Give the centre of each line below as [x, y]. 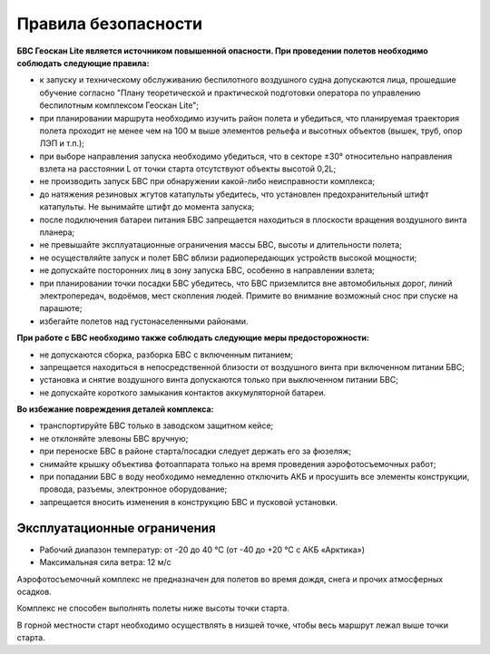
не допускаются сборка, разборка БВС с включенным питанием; [167, 355]
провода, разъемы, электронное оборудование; [133, 489]
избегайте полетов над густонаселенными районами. [144, 321]
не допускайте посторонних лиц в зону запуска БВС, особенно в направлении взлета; [207, 270]
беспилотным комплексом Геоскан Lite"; [119, 105]
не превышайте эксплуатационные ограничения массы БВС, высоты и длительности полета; [221, 245]
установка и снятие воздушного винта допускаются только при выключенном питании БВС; [219, 380]
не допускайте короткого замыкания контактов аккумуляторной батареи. [183, 392]
